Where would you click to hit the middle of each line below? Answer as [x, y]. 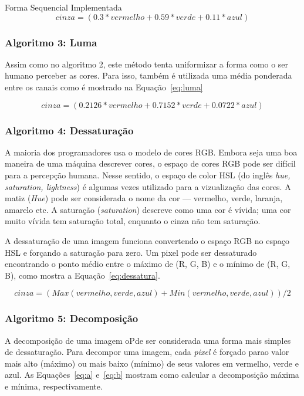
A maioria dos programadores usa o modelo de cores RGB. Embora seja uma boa [151, 152]
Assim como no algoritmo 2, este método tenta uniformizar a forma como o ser [147, 64]
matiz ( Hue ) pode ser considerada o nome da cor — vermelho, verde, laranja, [144, 198]
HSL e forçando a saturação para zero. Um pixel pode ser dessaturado [131, 252]
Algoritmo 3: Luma [51, 42]
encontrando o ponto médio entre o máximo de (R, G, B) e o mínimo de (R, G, [148, 264]
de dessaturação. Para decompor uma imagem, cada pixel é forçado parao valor [147, 352]
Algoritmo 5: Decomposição [72, 318]
